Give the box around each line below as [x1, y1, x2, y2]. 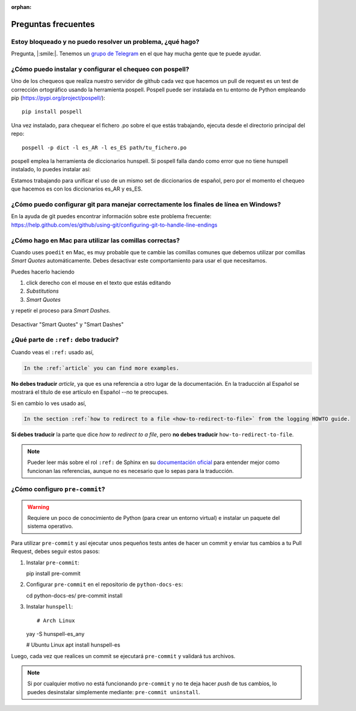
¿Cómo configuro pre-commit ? [11, 485, 105, 493]
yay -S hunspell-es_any [26, 630, 85, 637]
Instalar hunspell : [26, 603, 73, 610]
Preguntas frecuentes [11, 19, 95, 29]
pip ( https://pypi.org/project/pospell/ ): [11, 94, 105, 102]
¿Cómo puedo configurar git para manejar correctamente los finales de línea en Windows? [11, 200, 281, 209]
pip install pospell [22, 108, 82, 115]
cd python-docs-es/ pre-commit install [26, 592, 123, 599]
